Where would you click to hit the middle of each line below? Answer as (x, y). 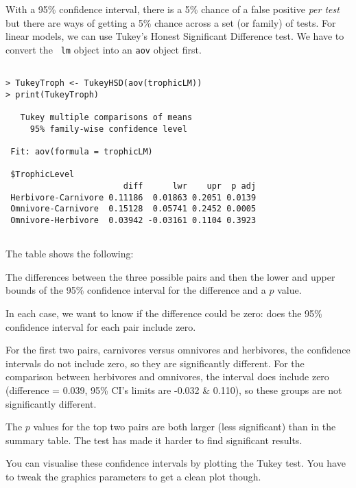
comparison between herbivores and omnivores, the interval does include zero (167, 376)
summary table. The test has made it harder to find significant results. (154, 440)
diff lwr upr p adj (190, 186)
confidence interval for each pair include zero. (101, 326)
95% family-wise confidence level (108, 129)
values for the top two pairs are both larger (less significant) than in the (185, 427)
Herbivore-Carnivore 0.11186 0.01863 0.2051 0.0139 (133, 197)
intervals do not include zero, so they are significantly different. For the (155, 363)
